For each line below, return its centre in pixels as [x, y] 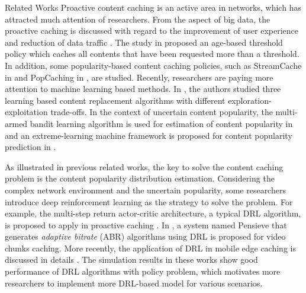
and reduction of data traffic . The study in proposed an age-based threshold [144, 42]
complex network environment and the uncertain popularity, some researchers [145, 190]
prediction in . [30, 147]
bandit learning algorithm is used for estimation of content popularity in [161, 123]
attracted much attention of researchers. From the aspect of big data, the [138, 19]
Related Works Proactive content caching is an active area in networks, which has [153, 7]
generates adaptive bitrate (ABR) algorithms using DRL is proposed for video [145, 236]
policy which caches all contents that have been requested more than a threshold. [152, 54]
